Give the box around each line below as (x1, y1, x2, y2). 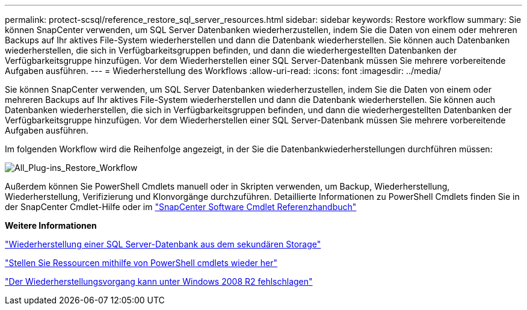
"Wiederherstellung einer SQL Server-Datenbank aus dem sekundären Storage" (5, 239, 321, 249)
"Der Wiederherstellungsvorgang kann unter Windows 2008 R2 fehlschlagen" (5, 276, 313, 287)
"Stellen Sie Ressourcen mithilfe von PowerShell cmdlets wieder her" (5, 258, 278, 268)
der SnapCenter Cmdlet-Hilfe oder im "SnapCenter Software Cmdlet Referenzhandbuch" (5, 202, 357, 212)
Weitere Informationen (5, 220, 97, 231)
